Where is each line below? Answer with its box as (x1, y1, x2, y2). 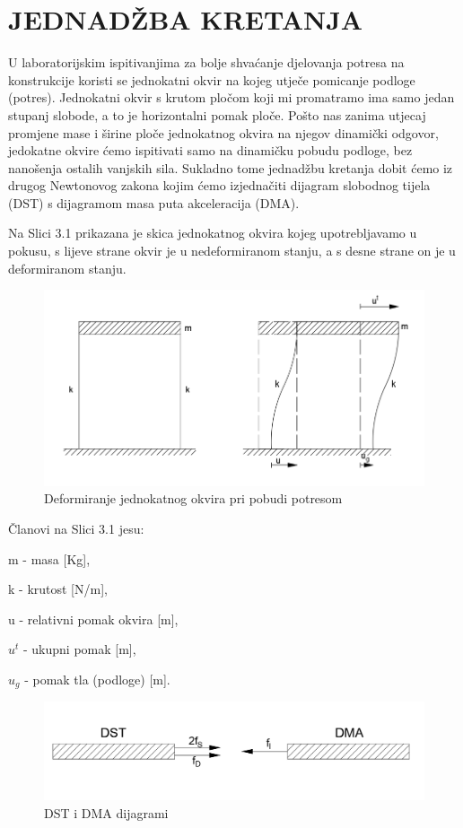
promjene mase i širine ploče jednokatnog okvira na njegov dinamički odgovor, (8, 123, 439, 142)
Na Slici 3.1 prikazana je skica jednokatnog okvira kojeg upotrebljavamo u (8, 223, 417, 242)
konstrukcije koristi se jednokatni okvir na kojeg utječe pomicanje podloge (8, 70, 415, 89)
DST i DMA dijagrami (44, 803, 169, 822)
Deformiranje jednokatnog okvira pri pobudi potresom (44, 489, 343, 508)
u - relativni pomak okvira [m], (8, 609, 179, 628)
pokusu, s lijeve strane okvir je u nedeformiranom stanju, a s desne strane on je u (8, 241, 456, 260)
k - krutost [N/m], (8, 580, 108, 598)
